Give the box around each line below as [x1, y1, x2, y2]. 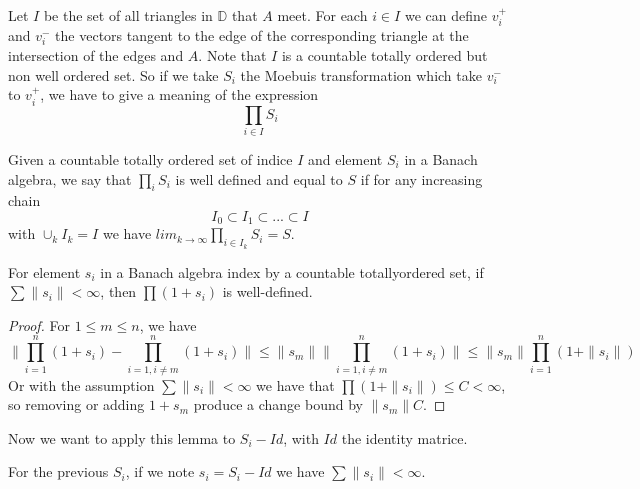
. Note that [198, 45, 267, 66]
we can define [404, 5, 487, 25]
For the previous [8, 461, 109, 482]
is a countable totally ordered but [281, 45, 488, 66]
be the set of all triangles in [43, 5, 213, 25]
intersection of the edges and [8, 45, 184, 66]
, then [100, 281, 137, 302]
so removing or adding [8, 394, 145, 415]
